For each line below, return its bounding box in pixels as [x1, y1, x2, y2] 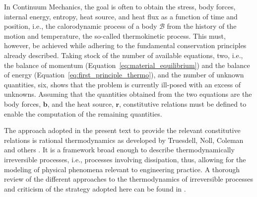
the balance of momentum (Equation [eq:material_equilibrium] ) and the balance [4, 60, 250, 70]
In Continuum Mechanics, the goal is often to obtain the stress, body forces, [4, 1, 236, 11]
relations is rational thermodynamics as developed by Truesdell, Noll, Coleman [4, 134, 244, 145]
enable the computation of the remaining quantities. [4, 108, 162, 119]
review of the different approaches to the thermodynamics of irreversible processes [4, 174, 254, 184]
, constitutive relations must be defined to [119, 98, 247, 109]
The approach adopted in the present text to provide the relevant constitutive [4, 125, 241, 135]
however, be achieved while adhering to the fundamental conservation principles [4, 40, 247, 51]
